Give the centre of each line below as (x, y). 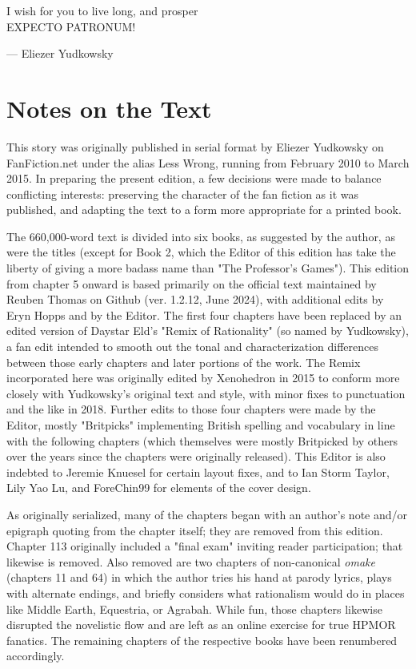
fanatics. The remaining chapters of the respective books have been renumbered (202, 640)
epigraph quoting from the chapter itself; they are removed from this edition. (195, 530)
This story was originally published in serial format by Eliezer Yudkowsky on (195, 146)
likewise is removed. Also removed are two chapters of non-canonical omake (191, 561)
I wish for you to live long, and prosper (102, 10)
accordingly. (36, 656)
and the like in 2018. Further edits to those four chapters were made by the (191, 409)
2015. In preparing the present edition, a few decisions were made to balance (194, 178)
